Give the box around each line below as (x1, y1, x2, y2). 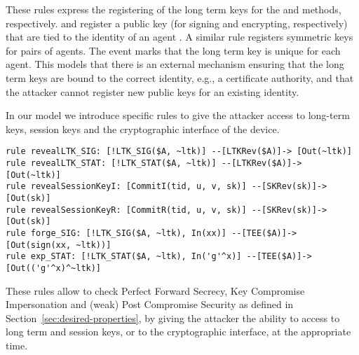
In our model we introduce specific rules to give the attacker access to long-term (6, 108, 350, 123)
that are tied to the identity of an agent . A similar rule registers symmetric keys (6, 29, 353, 44)
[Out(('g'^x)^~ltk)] (6, 263, 102, 273)
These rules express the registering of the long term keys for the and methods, (6, 2, 341, 16)
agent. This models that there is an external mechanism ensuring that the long (6, 57, 344, 71)
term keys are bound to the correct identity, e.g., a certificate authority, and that (6, 70, 354, 85)
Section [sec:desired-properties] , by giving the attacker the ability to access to (6, 310, 340, 325)
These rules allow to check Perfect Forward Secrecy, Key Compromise (6, 283, 305, 298)
